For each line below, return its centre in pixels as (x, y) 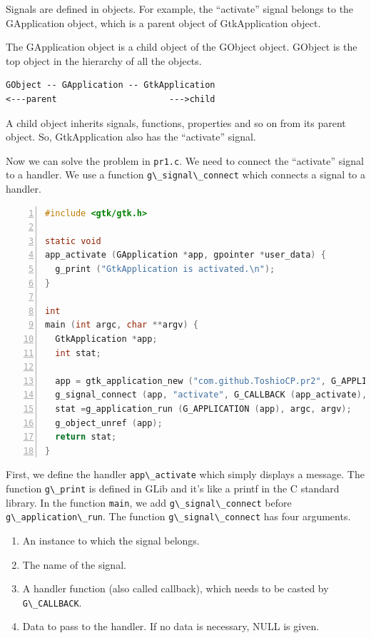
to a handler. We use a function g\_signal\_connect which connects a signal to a (186, 174)
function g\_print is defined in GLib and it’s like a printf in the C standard (173, 488)
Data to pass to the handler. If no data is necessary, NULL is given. (171, 626)
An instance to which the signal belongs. (111, 540)
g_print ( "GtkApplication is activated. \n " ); (165, 269)
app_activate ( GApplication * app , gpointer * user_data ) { (185, 255)
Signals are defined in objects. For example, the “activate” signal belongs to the (180, 9)
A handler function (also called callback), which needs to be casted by (176, 588)
